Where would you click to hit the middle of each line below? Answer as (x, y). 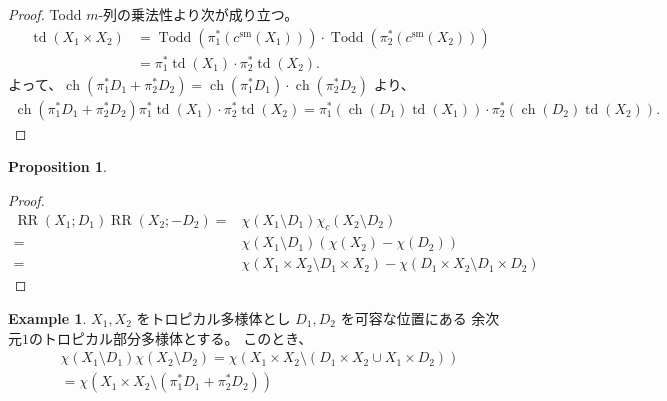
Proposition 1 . (57, 166)
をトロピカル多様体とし (213, 318)
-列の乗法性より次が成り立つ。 (198, 14)
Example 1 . (47, 318)
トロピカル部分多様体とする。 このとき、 (177, 337)
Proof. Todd (45, 14)
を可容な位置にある (403, 318)
